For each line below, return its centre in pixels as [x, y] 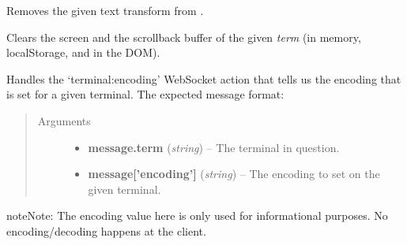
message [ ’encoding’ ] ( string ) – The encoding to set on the [234, 174]
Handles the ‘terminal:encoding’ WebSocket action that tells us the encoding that [204, 78]
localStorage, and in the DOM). [83, 52]
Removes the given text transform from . [105, 10]
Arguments [64, 120]
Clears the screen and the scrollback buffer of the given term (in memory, [184, 37]
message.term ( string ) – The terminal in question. [214, 147]
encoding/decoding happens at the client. [106, 230]
